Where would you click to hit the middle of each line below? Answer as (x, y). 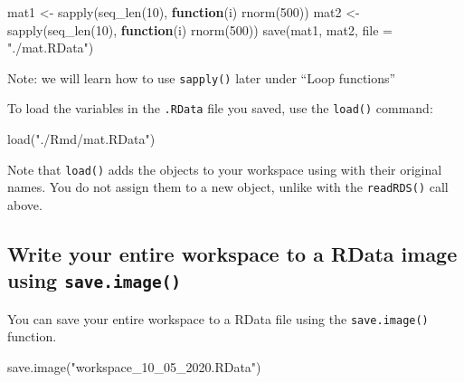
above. (25, 205)
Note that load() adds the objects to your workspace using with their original (225, 169)
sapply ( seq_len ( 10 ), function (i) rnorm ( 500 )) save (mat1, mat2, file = (200, 29)
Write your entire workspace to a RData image (232, 253)
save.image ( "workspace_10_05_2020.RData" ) (134, 367)
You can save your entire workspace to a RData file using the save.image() (218, 318)
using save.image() (95, 280)
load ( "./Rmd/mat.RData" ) (81, 139)
